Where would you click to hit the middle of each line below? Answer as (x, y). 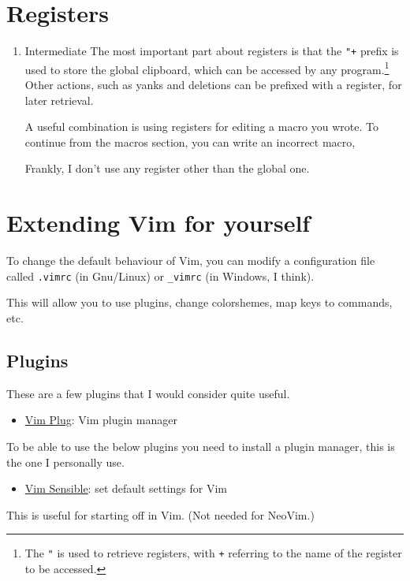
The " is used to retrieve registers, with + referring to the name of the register (213, 553)
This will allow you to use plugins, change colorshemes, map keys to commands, (199, 302)
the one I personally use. (65, 462)
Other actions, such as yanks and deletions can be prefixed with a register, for (213, 85)
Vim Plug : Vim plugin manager (101, 420)
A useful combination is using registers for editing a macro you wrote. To (201, 127)
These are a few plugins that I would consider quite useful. (148, 393)
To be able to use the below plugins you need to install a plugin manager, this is (201, 446)
